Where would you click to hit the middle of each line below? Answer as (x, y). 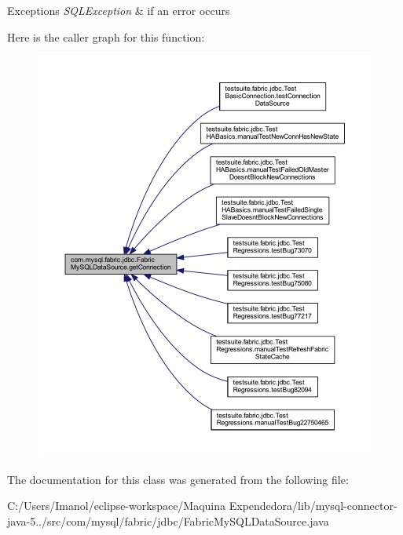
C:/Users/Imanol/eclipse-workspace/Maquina (117, 506)
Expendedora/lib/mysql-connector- (313, 506)
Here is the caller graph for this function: (106, 36)
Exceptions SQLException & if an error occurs (119, 10)
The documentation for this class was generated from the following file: (178, 479)
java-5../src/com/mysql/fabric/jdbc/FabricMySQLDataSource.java (168, 520)
